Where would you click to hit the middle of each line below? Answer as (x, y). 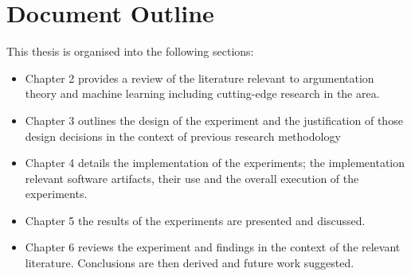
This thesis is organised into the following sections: (130, 51)
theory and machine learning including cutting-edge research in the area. (202, 93)
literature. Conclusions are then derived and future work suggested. (190, 263)
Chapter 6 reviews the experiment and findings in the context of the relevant (213, 247)
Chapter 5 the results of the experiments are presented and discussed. (195, 220)
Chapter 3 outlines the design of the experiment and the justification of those (214, 120)
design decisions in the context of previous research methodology (183, 136)
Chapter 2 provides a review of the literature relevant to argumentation (200, 78)
